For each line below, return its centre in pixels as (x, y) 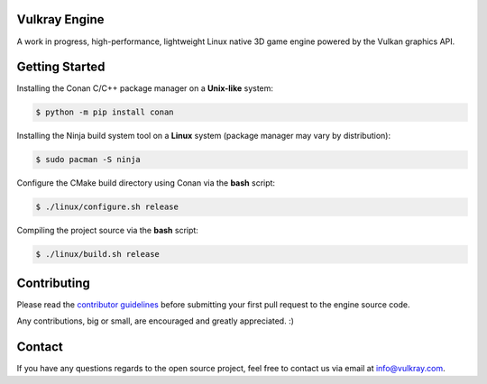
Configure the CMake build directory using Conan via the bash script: (146, 183)
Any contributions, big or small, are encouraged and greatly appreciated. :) (156, 321)
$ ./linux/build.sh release (97, 254)
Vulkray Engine (60, 19)
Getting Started (61, 67)
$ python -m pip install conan (105, 112)
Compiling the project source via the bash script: (107, 231)
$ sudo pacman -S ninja (88, 160)
